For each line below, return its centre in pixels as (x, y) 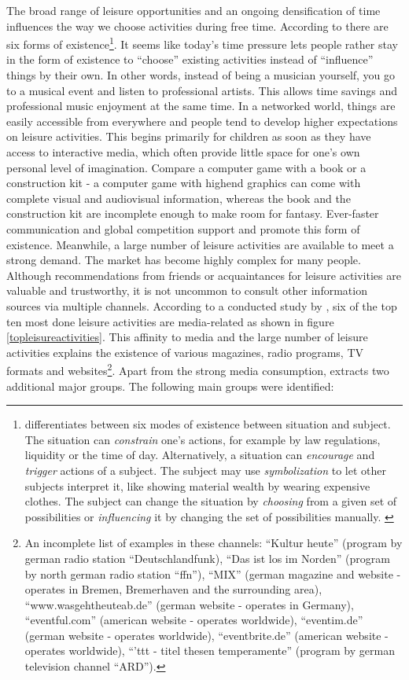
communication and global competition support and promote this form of (183, 228)
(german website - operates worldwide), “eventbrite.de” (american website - (206, 635)
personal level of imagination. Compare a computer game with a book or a (186, 167)
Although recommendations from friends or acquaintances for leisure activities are (204, 275)
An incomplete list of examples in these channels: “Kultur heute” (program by (214, 543)
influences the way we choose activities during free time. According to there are (197, 26)
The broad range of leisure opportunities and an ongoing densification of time (193, 10)
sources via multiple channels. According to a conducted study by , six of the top (202, 305)
